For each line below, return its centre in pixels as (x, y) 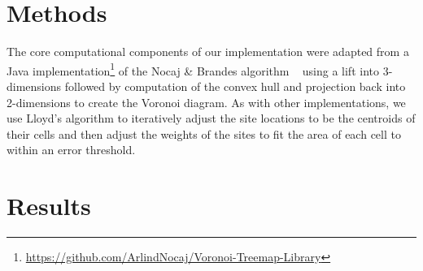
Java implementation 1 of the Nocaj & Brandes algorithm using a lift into (193, 69)
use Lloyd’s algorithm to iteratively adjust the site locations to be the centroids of (211, 118)
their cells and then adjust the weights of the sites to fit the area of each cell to (204, 133)
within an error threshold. (71, 150)
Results (49, 206)
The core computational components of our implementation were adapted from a (208, 52)
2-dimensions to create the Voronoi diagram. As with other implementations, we (206, 102)
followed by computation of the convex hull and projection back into (235, 86)
